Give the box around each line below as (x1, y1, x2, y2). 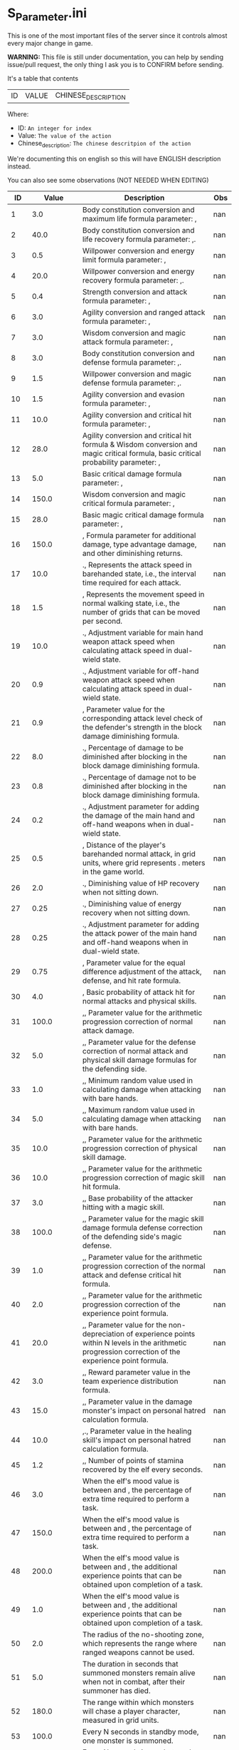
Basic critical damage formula (82, 469, 182, 479)
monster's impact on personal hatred (82, 1405, 206, 1415)
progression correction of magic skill (82, 1173, 205, 1183)
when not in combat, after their (82, 1676, 186, 1686)
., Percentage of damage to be (82, 742, 184, 752)
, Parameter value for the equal (82, 958, 186, 968)
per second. (82, 616, 123, 626)
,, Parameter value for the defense (82, 1037, 196, 1047)
